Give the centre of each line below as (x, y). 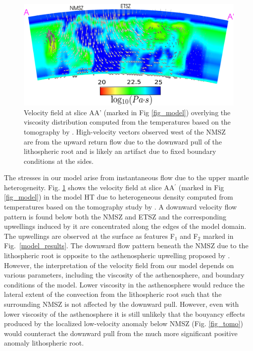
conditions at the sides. (59, 161)
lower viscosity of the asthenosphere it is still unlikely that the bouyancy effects (125, 314)
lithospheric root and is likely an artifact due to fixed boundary (120, 151)
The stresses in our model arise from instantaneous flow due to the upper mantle (126, 177)
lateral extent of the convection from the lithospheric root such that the (113, 294)
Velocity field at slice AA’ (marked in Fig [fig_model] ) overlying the (127, 112)
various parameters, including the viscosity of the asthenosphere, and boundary (124, 275)
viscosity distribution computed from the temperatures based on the (127, 122)
